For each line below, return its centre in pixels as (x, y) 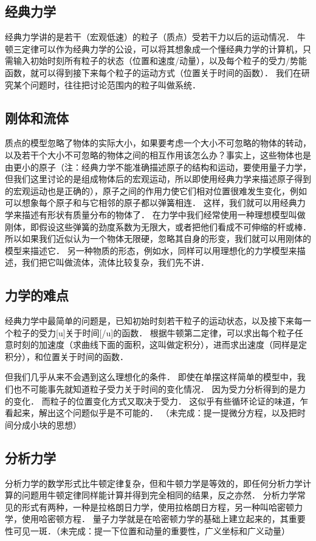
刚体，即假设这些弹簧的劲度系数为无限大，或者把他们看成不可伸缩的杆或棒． (158, 226)
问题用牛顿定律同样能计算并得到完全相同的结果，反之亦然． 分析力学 (159, 495)
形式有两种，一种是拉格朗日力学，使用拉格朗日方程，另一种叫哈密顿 (158, 507)
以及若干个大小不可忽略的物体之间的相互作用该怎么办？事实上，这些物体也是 (158, 154)
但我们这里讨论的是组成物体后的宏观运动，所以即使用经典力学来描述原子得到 (158, 179)
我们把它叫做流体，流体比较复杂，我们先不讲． (115, 262)
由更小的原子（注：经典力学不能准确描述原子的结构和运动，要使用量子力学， (158, 167)
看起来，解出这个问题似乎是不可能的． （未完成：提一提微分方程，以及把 (151, 413)
